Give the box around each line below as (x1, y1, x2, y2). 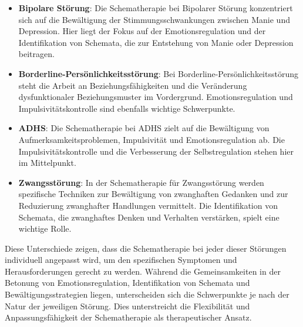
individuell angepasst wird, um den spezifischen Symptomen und (5, 253, 237, 266)
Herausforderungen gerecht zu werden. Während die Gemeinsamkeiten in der (5, 265, 281, 277)
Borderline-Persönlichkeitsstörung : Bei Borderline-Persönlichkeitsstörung (18, 67, 298, 79)
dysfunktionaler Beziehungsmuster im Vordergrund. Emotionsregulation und (18, 91, 293, 103)
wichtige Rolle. (18, 222, 72, 235)
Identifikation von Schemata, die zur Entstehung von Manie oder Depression (18, 36, 294, 48)
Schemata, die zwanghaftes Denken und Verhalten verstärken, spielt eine (18, 211, 280, 223)
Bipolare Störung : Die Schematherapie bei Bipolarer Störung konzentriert (18, 2, 293, 14)
